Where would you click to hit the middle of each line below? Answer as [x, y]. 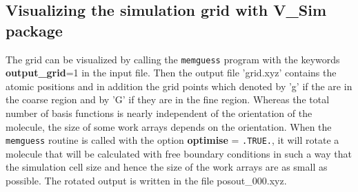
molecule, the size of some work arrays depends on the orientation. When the [169, 126]
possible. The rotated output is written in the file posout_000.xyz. [146, 181]
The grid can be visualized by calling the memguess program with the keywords [173, 59]
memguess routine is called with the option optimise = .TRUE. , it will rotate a [172, 140]
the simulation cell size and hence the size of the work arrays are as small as [167, 167]
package [34, 30]
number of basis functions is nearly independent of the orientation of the [159, 113]
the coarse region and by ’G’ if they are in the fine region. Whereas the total [168, 99]
